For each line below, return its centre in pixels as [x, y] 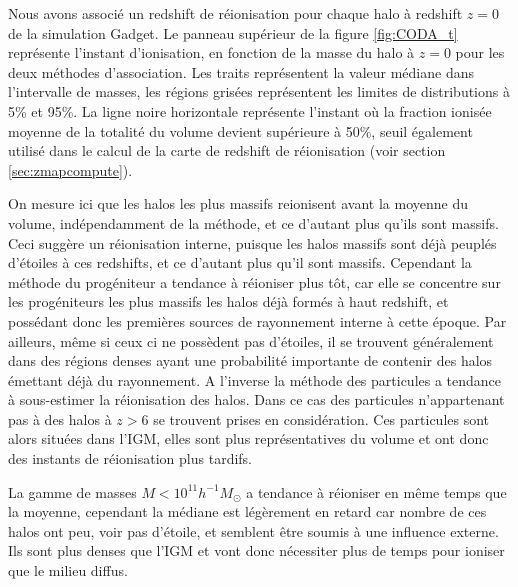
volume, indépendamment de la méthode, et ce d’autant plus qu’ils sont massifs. [253, 222]
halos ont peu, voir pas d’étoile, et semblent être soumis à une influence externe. [253, 530]
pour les [480, 52]
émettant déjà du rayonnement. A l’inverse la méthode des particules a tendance [255, 379]
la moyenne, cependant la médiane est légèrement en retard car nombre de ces [247, 511]
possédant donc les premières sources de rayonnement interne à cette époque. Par [257, 320]
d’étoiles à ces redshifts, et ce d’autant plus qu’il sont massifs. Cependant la [240, 262]
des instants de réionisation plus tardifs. [130, 458]
